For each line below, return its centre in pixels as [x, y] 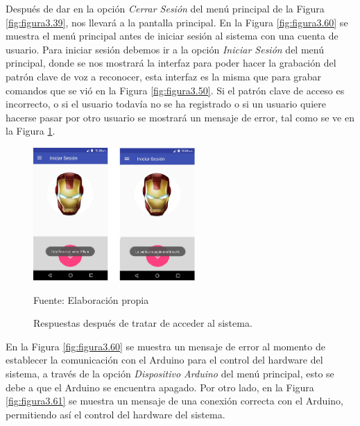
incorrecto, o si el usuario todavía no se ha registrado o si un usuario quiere [166, 104]
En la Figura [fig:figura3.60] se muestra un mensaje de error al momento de [165, 346]
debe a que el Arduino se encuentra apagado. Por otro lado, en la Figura [160, 387]
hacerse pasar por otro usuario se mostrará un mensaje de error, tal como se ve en [180, 117]
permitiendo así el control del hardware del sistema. [115, 414]
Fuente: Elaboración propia [91, 299]
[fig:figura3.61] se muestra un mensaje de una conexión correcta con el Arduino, [174, 401]
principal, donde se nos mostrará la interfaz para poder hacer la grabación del [171, 63]
